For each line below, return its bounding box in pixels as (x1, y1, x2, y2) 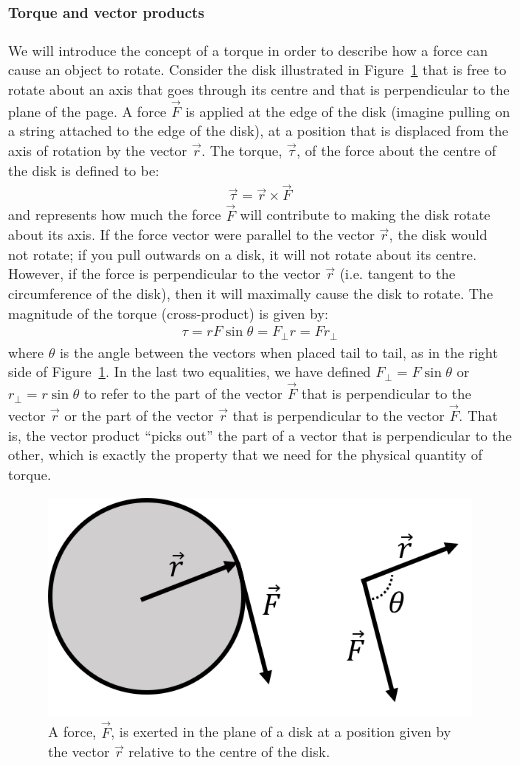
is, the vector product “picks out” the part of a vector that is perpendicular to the (8, 424, 512, 445)
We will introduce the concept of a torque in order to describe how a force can (8, 39, 488, 60)
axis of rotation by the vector (8, 139, 188, 160)
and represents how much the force (8, 204, 221, 225)
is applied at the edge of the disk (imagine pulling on (185, 100, 510, 121)
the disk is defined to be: (8, 159, 160, 180)
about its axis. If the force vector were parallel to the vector (8, 224, 375, 245)
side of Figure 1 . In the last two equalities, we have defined (8, 361, 371, 382)
